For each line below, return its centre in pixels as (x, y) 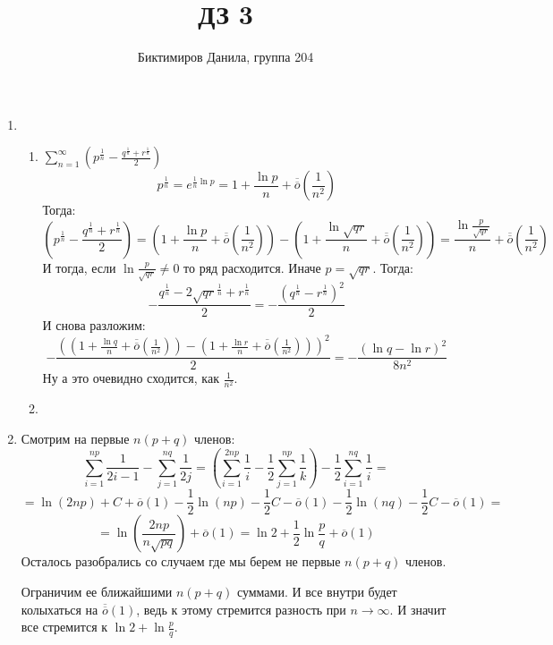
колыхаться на (60, 609)
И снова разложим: (94, 325)
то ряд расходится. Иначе (252, 267)
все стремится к (64, 627)
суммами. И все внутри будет (317, 591)
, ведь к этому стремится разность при (241, 609)
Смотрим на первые (75, 438)
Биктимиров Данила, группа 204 (225, 57)
